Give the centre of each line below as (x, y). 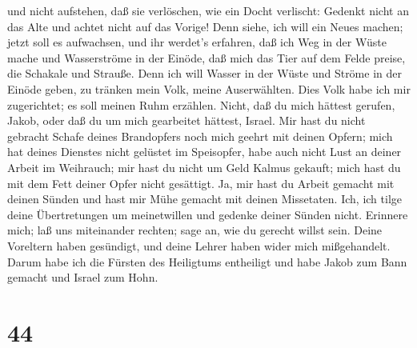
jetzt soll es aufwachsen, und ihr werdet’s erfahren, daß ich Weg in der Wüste (197, 42)
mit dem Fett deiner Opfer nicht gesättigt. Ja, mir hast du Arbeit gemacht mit (201, 183)
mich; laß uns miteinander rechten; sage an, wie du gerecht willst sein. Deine (195, 230)
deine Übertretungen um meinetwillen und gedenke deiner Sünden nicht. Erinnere (208, 214)
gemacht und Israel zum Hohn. (83, 277)
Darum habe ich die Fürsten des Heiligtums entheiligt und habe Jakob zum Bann (207, 261)
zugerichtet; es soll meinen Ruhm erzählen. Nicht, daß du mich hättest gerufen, (201, 104)
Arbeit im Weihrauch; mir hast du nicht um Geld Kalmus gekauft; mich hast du (204, 167)
